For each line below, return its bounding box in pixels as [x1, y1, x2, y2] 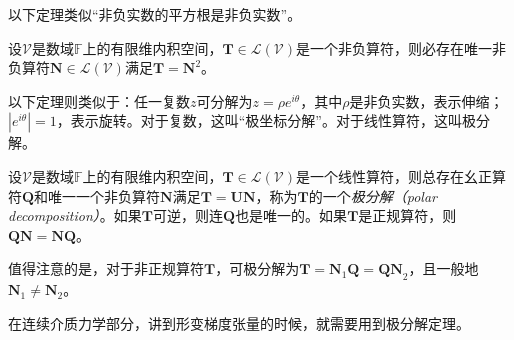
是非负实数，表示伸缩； [349, 90, 504, 111]
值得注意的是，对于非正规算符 [8, 258, 204, 279]
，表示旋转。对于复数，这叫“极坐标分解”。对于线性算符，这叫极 [56, 110, 476, 131]
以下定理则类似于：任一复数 [8, 90, 190, 111]
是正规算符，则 [358, 205, 457, 226]
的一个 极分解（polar [308, 185, 438, 206]
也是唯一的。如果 [235, 205, 348, 226]
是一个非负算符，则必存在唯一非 [296, 37, 507, 58]
